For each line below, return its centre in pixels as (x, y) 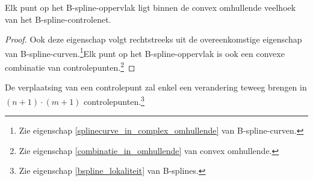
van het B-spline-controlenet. (58, 19)
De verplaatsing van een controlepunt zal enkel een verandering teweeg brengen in (156, 87)
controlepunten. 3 (114, 100)
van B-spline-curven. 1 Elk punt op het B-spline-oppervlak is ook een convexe (145, 52)
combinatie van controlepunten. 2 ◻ (70, 66)
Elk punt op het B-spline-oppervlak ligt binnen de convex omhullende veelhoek (150, 7)
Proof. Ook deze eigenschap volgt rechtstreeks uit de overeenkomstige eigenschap (153, 39)
